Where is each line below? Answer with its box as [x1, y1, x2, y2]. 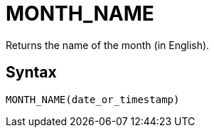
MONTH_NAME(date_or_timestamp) [6, 93, 180, 105]
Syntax [6, 63, 57, 82]
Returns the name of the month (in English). [6, 38, 210, 51]
